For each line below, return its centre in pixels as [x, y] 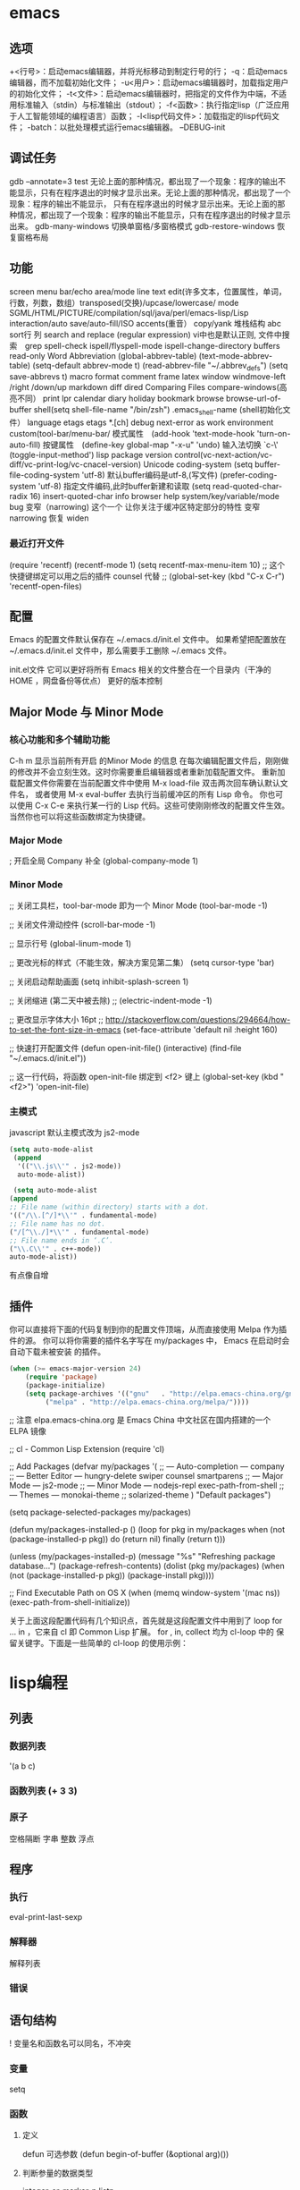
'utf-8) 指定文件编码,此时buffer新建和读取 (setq [125, 487]
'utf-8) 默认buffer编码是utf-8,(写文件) [150, 475]
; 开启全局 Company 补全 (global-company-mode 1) [104, 861]
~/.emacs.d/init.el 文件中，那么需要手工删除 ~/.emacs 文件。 [121, 650]
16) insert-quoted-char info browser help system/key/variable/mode [154, 497]
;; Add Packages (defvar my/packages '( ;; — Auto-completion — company [147, 1466]
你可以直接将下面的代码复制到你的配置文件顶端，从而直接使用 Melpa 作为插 [148, 1329]
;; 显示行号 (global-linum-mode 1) [71, 943]
